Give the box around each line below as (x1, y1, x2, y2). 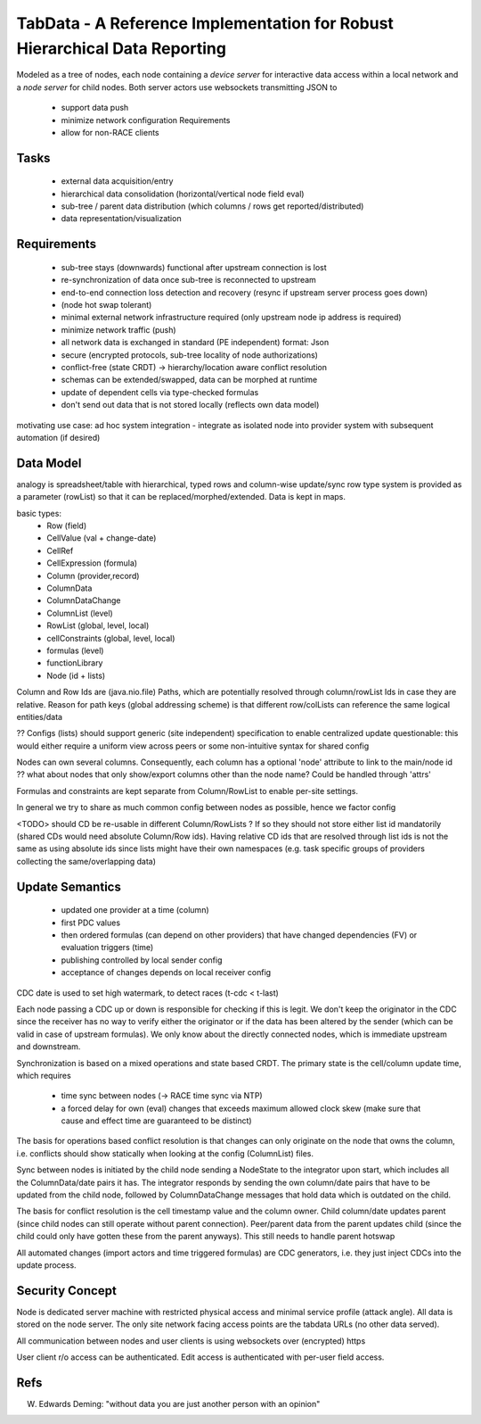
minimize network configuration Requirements (61, 114, 231, 125)
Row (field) (46, 520, 87, 531)
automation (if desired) (16, 432, 101, 443)
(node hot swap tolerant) (61, 300, 152, 310)
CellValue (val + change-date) (46, 533, 157, 543)
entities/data (16, 711, 62, 722)
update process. (16, 1259, 77, 1271)
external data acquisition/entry (61, 176, 174, 186)
